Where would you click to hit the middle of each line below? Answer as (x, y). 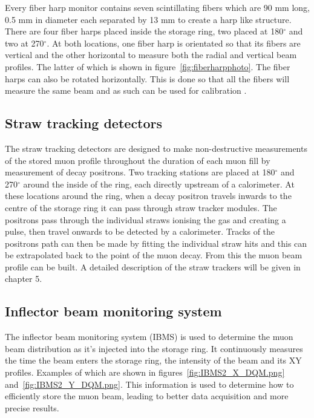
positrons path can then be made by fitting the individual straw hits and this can (156, 243)
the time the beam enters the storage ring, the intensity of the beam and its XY (153, 360)
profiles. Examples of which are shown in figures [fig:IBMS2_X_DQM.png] (145, 372)
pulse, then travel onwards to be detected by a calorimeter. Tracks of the (140, 231)
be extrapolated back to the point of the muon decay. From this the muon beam (154, 255)
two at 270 (25, 43)
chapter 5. (24, 279)
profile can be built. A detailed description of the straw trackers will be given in (153, 266)
